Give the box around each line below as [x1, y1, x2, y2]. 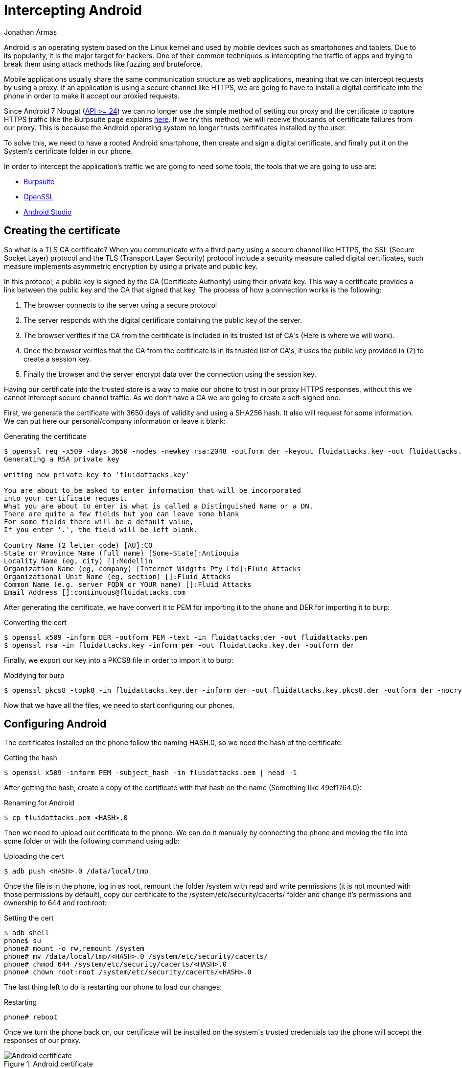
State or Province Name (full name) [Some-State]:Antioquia [4, 549, 239, 557]
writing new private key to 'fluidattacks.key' [4, 470, 190, 479]
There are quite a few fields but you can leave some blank [4, 510, 239, 518]
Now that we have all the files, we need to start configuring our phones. [4, 701, 235, 709]
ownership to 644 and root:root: [4, 898, 107, 907]
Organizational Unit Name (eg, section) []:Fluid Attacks [4, 572, 231, 581]
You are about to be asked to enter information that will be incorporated [4, 486, 301, 494]
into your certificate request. [4, 494, 128, 502]
